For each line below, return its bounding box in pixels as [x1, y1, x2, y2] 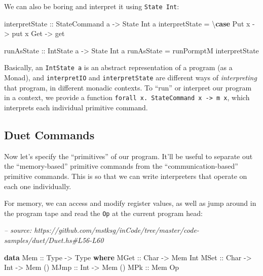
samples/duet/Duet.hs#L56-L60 [4, 235, 104, 246]
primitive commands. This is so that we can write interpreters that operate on [4, 170, 247, 181]
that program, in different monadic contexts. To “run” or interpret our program [4, 82, 252, 93]
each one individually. [4, 180, 71, 191]
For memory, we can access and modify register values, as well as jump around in [4, 198, 256, 208]
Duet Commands [4, 127, 95, 142]
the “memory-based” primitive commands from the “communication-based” [4, 161, 238, 171]
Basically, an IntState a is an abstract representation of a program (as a [4, 62, 233, 73]
